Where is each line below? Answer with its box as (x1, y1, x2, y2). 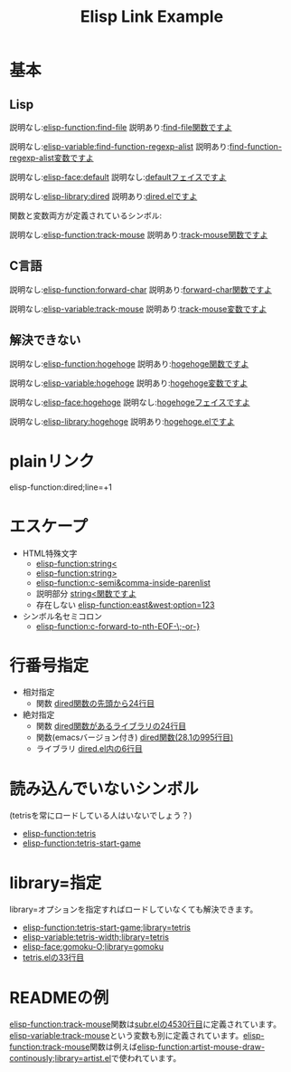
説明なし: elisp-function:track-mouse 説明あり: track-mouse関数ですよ (9, 229, 268, 240)
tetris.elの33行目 (22, 952, 85, 963)
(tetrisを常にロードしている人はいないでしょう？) (9, 810, 192, 821)
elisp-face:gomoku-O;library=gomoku (22, 942, 164, 952)
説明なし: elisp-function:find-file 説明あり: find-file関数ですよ (9, 122, 232, 132)
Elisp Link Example (80, 6, 224, 27)
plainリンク (9, 451, 95, 472)
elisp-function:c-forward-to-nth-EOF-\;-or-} (35, 620, 201, 631)
